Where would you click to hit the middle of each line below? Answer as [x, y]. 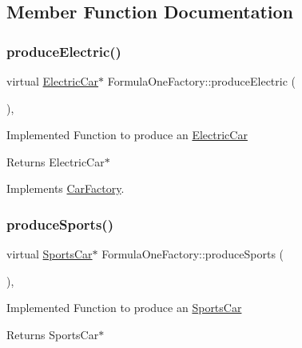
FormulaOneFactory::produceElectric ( [202, 81]
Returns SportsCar [53, 334]
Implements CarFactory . [66, 188]
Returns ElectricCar [56, 161]
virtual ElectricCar [53, 81]
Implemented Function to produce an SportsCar [124, 308]
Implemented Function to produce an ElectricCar [127, 135]
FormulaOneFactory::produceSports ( [193, 254]
